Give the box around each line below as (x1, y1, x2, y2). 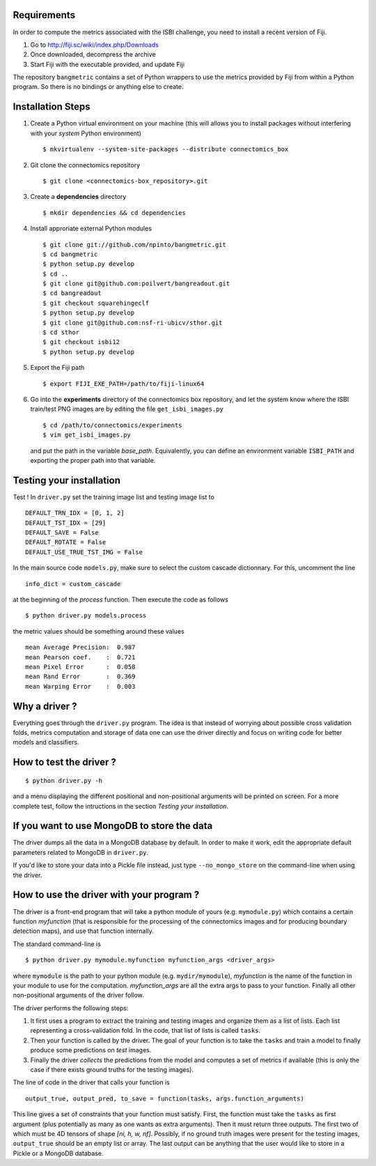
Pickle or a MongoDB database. (13, 1149, 104, 1158)
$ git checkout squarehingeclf (42, 299, 150, 307)
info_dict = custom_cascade (25, 580, 121, 588)
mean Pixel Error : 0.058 (25, 663, 136, 671)
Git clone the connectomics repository (30, 160, 141, 169)
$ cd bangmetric (42, 250, 98, 258)
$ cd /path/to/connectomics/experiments (42, 421, 182, 429)
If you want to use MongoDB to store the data (13, 820, 213, 832)
